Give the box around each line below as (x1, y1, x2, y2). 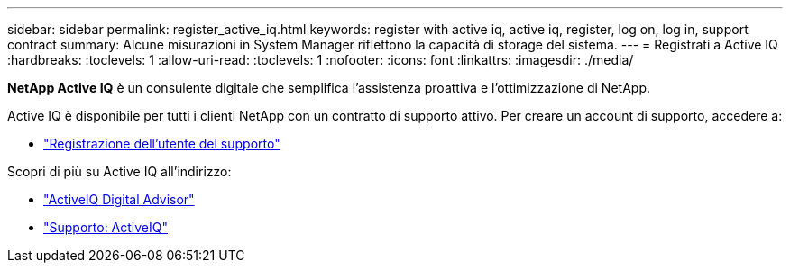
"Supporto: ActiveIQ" (43, 220, 168, 235)
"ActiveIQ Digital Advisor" (43, 192, 195, 207)
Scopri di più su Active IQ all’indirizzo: (7, 164, 232, 179)
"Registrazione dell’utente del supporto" (43, 136, 280, 151)
